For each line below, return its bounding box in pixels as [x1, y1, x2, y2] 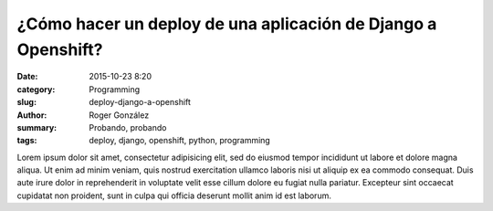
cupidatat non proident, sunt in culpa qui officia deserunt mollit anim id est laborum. [16, 190, 332, 201]
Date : [16, 71, 38, 82]
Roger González [89, 110, 150, 121]
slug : [16, 97, 37, 108]
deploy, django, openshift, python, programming [89, 135, 271, 146]
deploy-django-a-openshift [89, 97, 192, 108]
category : [16, 83, 56, 95]
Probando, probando [89, 121, 167, 132]
